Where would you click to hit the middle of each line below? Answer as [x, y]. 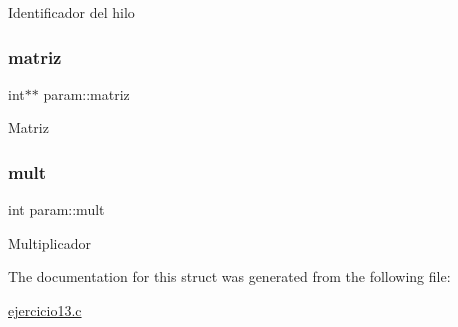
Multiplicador [49, 242]
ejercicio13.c [45, 310]
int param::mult [56, 209]
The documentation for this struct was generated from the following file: [229, 276]
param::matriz [86, 93]
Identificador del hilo [71, 12]
